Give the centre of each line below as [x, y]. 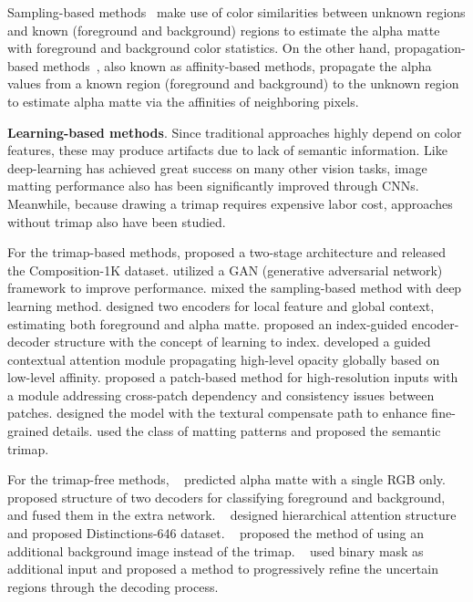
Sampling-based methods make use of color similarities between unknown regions [236, 12]
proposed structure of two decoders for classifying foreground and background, [226, 497]
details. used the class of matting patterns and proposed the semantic [247, 431]
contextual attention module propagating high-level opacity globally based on [224, 359]
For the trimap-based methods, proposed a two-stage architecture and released [227, 252]
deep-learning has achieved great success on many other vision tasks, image [217, 167]
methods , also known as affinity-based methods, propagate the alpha [237, 65]
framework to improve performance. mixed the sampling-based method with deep [235, 288]
